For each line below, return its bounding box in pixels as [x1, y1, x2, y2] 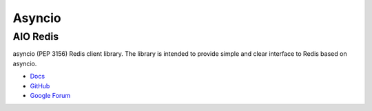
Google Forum [30, 91, 71, 99]
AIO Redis [12, 30, 59, 43]
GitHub [30, 81, 50, 90]
